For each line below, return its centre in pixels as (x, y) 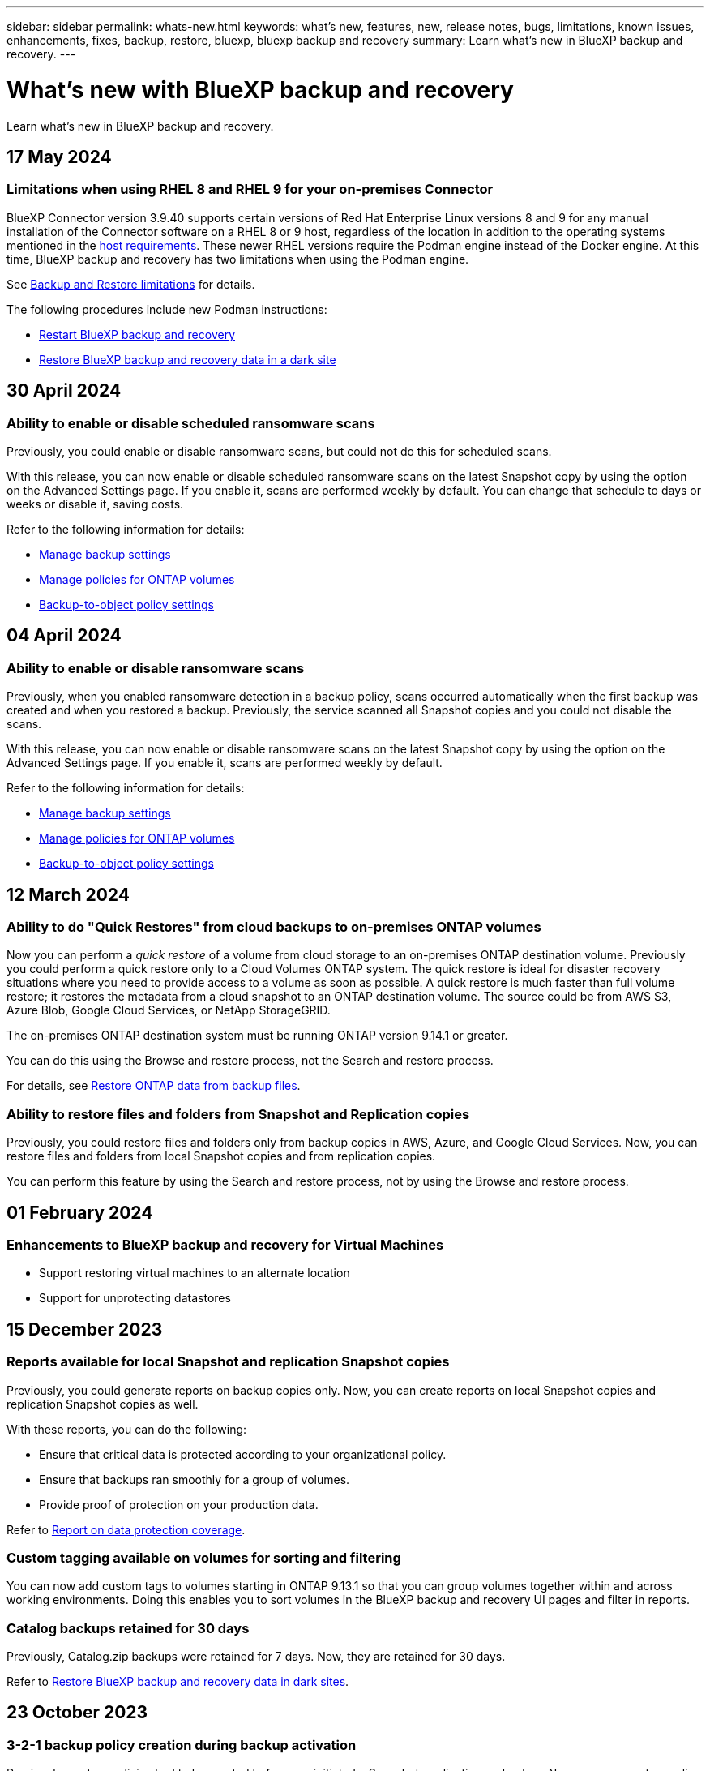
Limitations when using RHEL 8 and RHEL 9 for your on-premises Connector (250, 189)
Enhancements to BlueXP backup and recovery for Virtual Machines (225, 1244)
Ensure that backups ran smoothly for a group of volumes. (195, 1479)
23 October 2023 (77, 1713)
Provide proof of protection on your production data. (179, 1504)
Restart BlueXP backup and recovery (137, 334)
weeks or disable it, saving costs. (95, 504)
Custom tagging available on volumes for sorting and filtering (204, 1557)
